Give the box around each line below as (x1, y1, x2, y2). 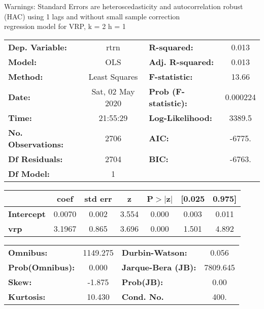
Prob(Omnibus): (8, 261, 75, 273)
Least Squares (88, 70, 138, 82)
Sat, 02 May (91, 85, 135, 97)
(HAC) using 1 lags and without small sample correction (4, 11, 180, 21)
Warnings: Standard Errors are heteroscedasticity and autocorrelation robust (4, 1, 243, 11)
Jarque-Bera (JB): (121, 261, 196, 273)
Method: (8, 70, 43, 82)
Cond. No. (121, 290, 164, 302)
